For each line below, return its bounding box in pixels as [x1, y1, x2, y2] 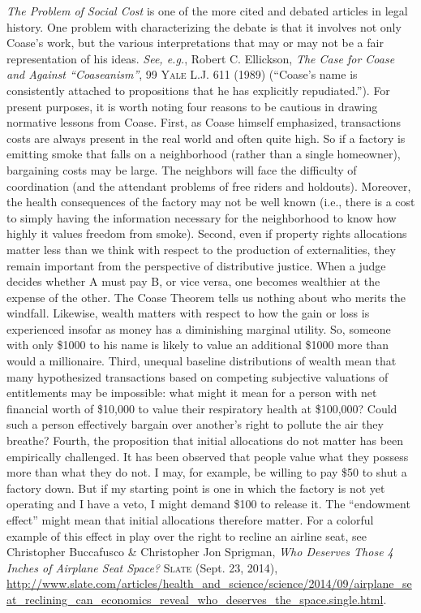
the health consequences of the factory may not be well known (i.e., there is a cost [6, 193, 415, 210]
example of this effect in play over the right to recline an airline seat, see [6, 527, 367, 544]
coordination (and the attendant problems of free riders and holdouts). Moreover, [6, 177, 411, 194]
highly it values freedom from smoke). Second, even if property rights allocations [6, 225, 407, 242]
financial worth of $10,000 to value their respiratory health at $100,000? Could [6, 399, 397, 417]
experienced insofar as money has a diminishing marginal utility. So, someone [6, 320, 391, 337]
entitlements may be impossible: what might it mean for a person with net [6, 384, 377, 401]
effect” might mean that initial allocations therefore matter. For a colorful [6, 512, 374, 528]
